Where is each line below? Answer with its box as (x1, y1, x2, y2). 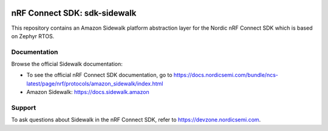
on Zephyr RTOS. (11, 32, 55, 39)
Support (11, 103, 36, 112)
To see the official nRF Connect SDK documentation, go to (26, 72, 173, 79)
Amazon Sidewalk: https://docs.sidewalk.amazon (26, 89, 149, 96)
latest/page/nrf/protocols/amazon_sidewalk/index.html (26, 79, 163, 87)
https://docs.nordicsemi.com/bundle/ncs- (173, 72, 279, 79)
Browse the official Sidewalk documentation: (11, 61, 123, 68)
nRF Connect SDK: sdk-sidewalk (11, 8, 137, 18)
